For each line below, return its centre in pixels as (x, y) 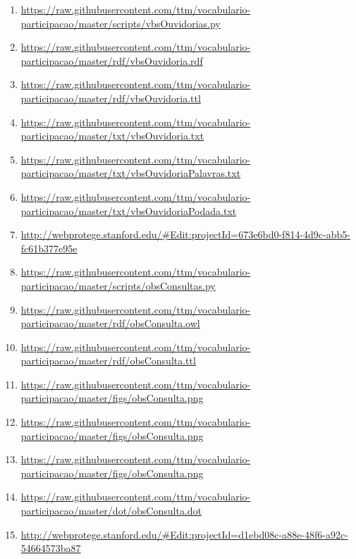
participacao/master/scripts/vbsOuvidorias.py (121, 23)
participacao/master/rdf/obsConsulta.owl (110, 323)
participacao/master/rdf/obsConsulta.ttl (108, 361)
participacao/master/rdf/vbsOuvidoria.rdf (112, 60)
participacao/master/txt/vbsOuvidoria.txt (112, 136)
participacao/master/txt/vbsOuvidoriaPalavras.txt (131, 173)
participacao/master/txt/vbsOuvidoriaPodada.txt (129, 210)
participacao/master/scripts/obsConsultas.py (118, 285)
